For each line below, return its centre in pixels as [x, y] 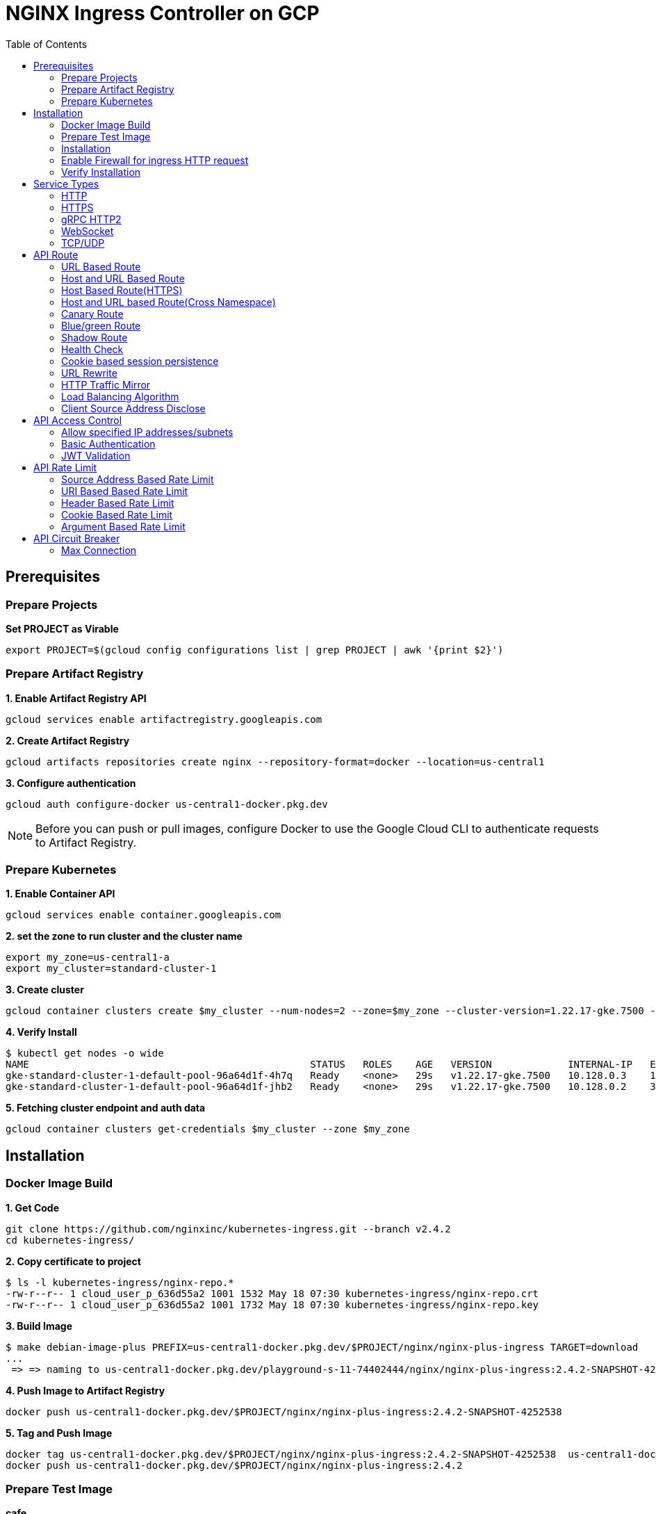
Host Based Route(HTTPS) [122, 290]
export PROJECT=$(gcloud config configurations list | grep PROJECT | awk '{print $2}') [255, 650]
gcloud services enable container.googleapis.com [143, 915]
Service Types [66, 184]
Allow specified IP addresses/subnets [147, 432]
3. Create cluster [45, 990]
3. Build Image [39, 1326]
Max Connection [99, 550]
